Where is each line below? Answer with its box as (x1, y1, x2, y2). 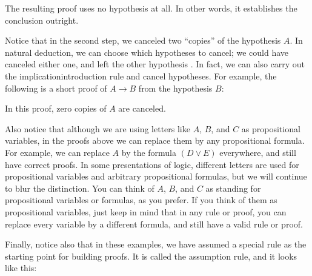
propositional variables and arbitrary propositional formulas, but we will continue (5, 170, 307, 183)
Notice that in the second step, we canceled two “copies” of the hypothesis (5, 34, 281, 47)
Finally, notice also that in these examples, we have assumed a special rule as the (5, 238, 307, 251)
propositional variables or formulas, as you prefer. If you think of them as (5, 194, 277, 206)
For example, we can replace (5, 146, 110, 158)
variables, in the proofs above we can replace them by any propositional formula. (5, 134, 305, 147)
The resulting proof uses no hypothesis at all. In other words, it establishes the (5, 2, 297, 14)
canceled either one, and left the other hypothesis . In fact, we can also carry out (5, 58, 305, 70)
